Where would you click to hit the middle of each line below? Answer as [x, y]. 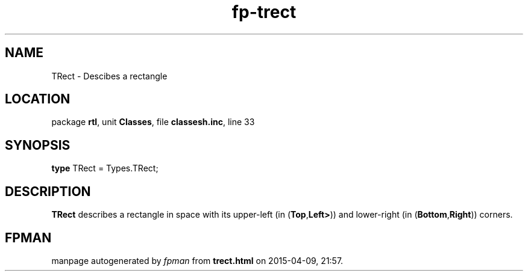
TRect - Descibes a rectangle [109, 76]
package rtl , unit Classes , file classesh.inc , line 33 [153, 122]
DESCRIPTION [48, 191]
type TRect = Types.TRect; [105, 168]
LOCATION [38, 99]
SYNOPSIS [38, 145]
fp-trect [264, 12]
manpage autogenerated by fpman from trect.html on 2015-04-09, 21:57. [197, 260]
